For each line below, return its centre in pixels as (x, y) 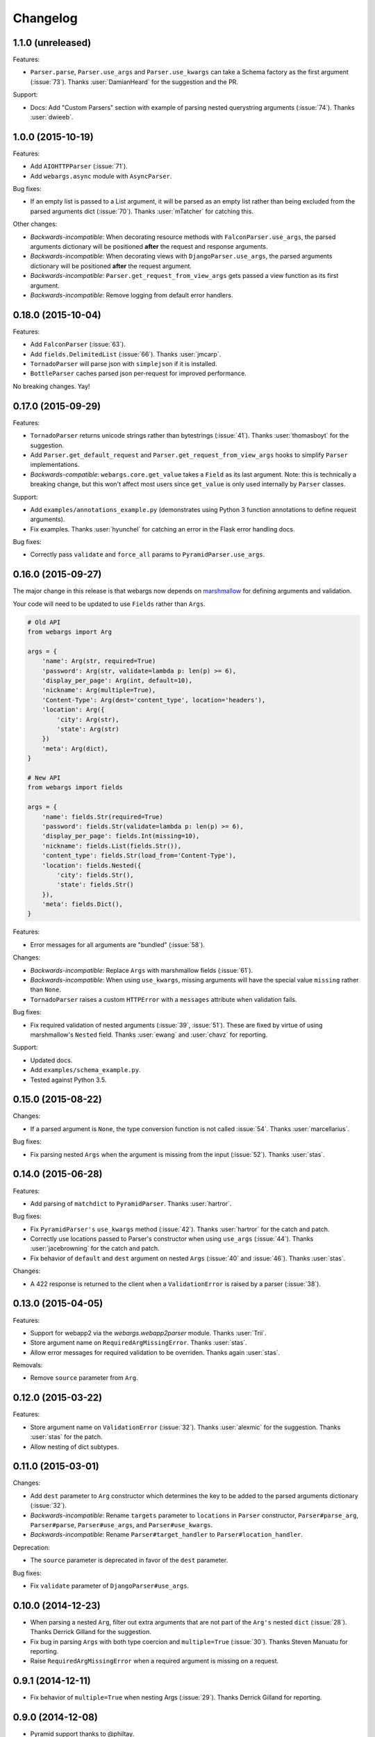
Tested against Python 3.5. (68, 1080)
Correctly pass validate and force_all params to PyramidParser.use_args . (148, 554)
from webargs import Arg (70, 632)
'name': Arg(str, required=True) (99, 661)
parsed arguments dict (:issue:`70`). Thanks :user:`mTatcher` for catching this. (142, 211)
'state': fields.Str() (95, 885)
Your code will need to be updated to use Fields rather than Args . (109, 604)
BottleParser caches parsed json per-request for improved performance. (138, 373)
